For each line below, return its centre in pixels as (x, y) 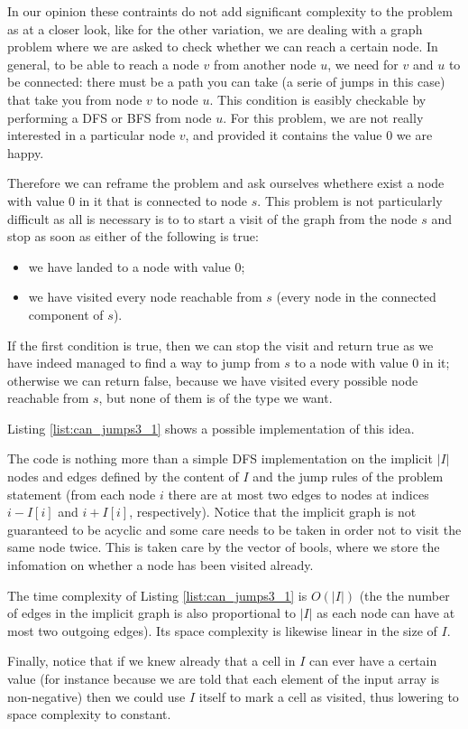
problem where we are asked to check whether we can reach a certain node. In (223, 47)
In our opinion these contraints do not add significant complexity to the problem (230, 11)
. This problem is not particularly (350, 200)
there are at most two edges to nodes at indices (298, 494)
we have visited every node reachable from (145, 297)
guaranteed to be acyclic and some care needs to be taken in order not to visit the (234, 529)
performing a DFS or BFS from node (110, 117)
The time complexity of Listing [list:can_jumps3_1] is (157, 595)
